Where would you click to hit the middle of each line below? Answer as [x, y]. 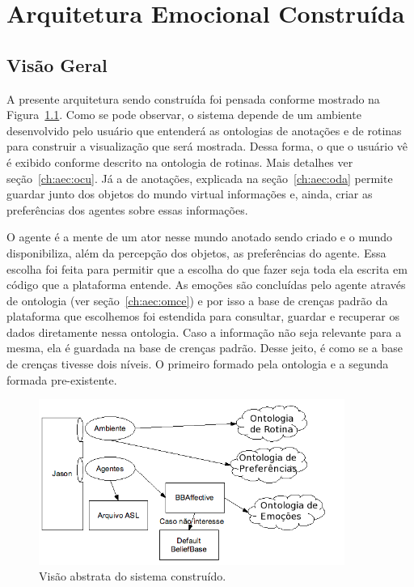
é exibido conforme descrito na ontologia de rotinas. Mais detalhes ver [180, 162]
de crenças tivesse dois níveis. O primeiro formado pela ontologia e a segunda [198, 364]
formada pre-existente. [62, 379]
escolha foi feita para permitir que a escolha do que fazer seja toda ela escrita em [207, 268]
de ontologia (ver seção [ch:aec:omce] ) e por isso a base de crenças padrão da [197, 300]
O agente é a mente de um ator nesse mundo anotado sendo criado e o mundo [200, 237]
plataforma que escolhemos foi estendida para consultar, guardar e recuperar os [203, 316]
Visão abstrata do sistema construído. [133, 576]
